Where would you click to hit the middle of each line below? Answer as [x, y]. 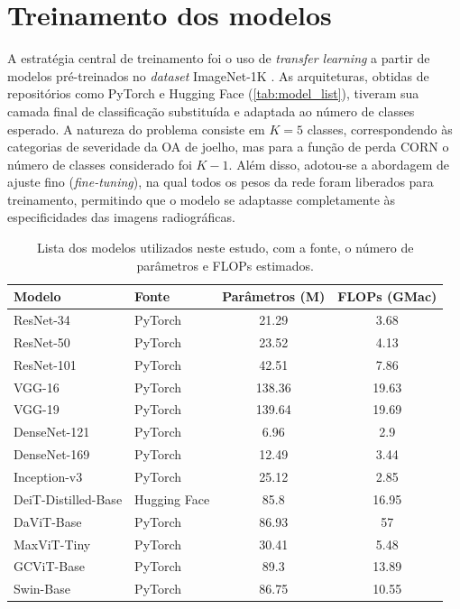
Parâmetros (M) [274, 296]
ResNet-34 [42, 320]
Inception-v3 [48, 476]
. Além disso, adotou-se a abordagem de [339, 164]
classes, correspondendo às [380, 129]
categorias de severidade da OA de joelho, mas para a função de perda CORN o [228, 147]
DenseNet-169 [52, 454]
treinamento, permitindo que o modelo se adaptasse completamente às [202, 199]
